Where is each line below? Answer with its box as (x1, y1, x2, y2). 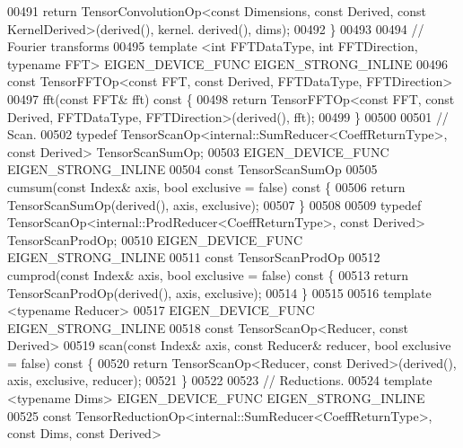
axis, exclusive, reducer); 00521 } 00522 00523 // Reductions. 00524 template (7, 371, 432, 390)
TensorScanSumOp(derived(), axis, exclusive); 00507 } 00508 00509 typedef (7, 195, 422, 214)
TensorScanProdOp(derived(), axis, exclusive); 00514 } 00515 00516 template (7, 283, 432, 302)
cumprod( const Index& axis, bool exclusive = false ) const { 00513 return (7, 265, 409, 284)
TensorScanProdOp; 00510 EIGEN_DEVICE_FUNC (7, 230, 303, 249)
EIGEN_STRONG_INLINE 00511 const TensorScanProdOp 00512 (7, 248, 380, 267)
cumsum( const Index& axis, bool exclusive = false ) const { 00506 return (7, 177, 406, 196)
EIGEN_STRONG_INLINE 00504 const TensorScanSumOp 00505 (7, 160, 378, 179)
